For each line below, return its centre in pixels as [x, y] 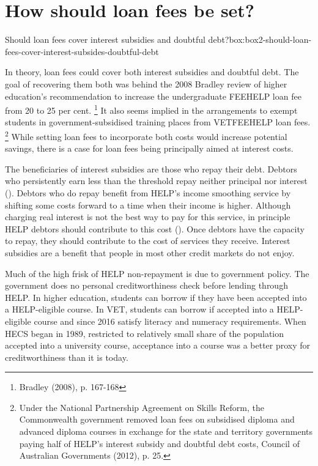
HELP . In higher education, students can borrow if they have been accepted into [156, 297]
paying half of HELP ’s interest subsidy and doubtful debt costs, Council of [159, 443]
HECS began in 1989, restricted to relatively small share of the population [145, 333]
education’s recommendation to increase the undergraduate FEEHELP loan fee [153, 96]
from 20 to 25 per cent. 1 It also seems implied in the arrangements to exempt [151, 109]
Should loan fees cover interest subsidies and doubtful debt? [117, 39]
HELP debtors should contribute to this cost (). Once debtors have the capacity [155, 228]
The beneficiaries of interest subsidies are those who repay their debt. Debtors [151, 168]
